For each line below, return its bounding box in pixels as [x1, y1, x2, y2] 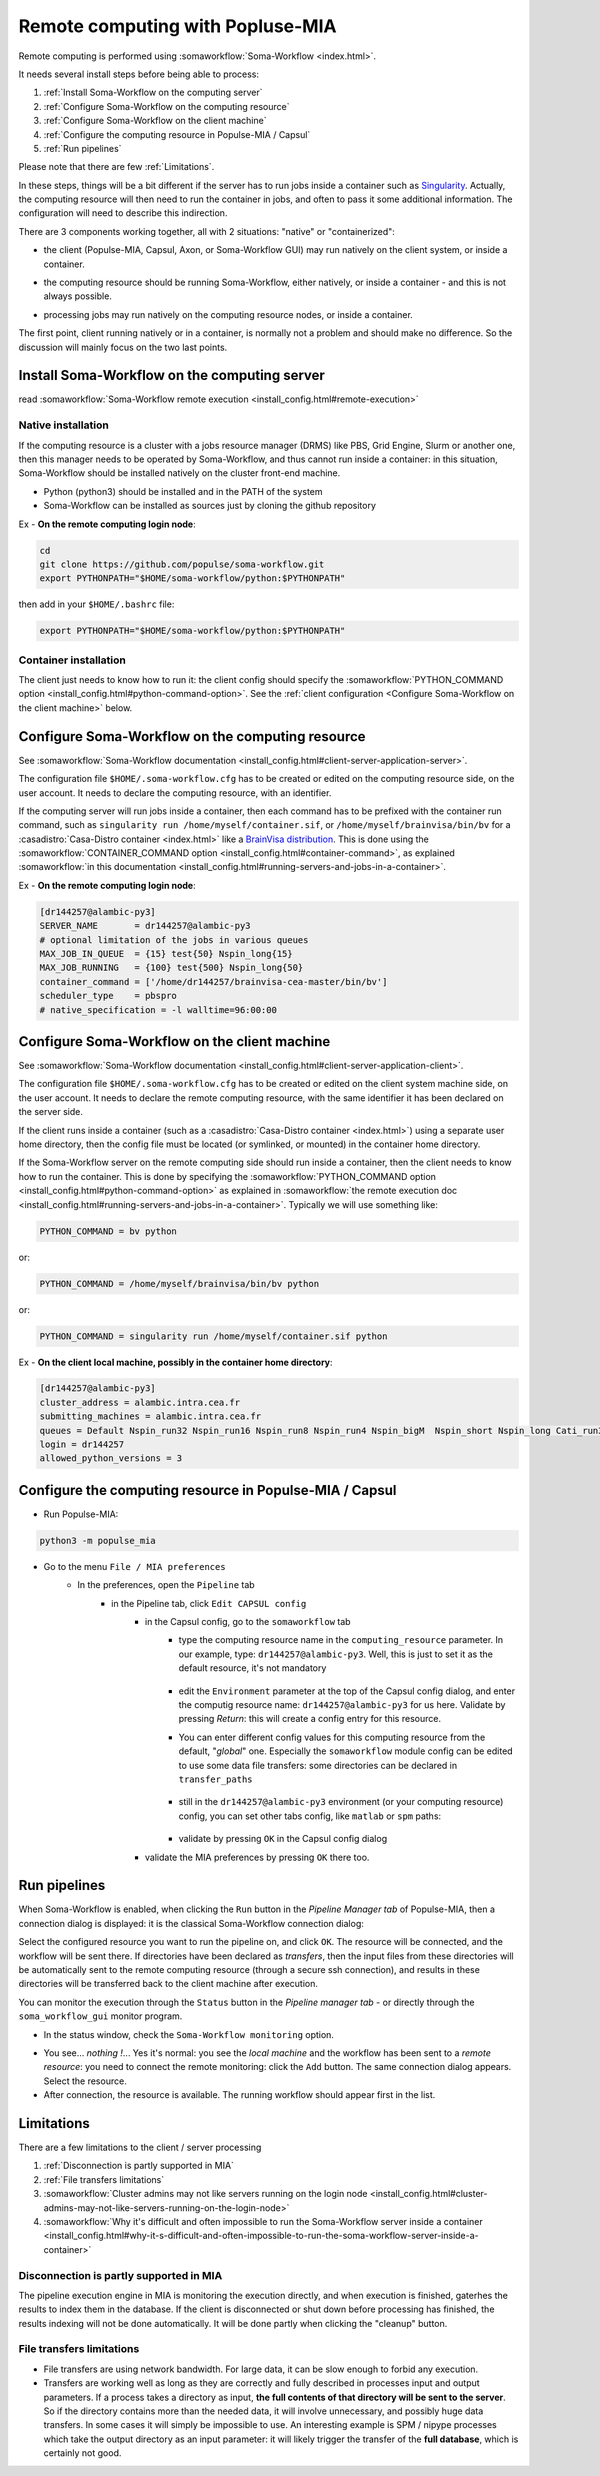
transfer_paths [178, 1773, 254, 1785]
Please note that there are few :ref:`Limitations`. [18, 161, 215, 173]
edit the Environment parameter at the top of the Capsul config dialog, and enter [178, 1685, 515, 1697]
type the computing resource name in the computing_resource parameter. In [178, 1634, 504, 1646]
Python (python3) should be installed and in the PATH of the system [43, 485, 324, 497]
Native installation [18, 418, 109, 432]
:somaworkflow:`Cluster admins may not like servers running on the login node [43, 2188, 368, 2200]
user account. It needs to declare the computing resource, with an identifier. [18, 786, 332, 799]
